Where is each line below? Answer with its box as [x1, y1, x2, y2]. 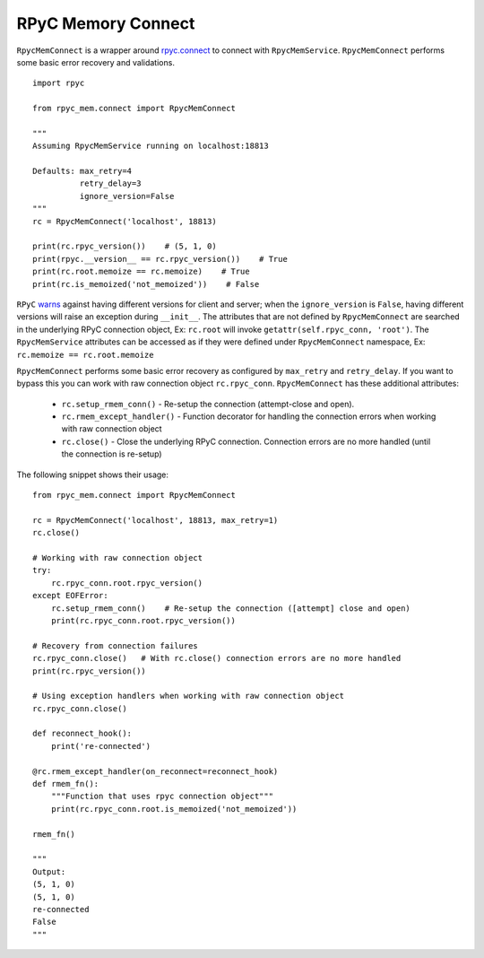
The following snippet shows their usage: [16, 469, 169, 480]
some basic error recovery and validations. [16, 57, 175, 67]
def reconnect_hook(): [32, 728, 133, 739]
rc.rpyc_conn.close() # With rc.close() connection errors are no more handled [32, 653, 402, 664]
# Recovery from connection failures [32, 640, 199, 650]
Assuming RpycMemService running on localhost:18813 [32, 141, 269, 152]
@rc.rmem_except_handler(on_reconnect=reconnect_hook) [32, 766, 279, 776]
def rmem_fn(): [32, 779, 99, 789]
